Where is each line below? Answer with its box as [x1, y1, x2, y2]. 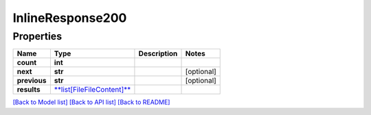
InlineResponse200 [12, 10, 127, 25]
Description [138, 49, 178, 58]
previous [16, 76, 47, 86]
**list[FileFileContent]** [54, 85, 131, 94]
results [16, 85, 41, 94]
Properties [12, 30, 62, 42]
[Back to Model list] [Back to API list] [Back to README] [12, 98, 170, 106]
